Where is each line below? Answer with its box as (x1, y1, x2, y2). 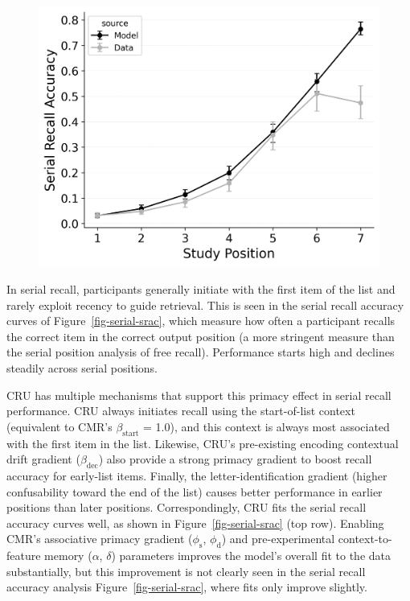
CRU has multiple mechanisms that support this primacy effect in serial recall (6, 386, 392, 403)
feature (6, 547, 41, 564)
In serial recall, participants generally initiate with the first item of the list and (6, 280, 396, 297)
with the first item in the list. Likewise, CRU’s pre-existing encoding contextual (6, 434, 399, 451)
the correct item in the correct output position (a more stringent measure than (6, 327, 395, 344)
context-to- (338, 530, 392, 547)
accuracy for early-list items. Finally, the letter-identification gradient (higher (6, 467, 387, 484)
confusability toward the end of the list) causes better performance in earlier (6, 483, 383, 500)
